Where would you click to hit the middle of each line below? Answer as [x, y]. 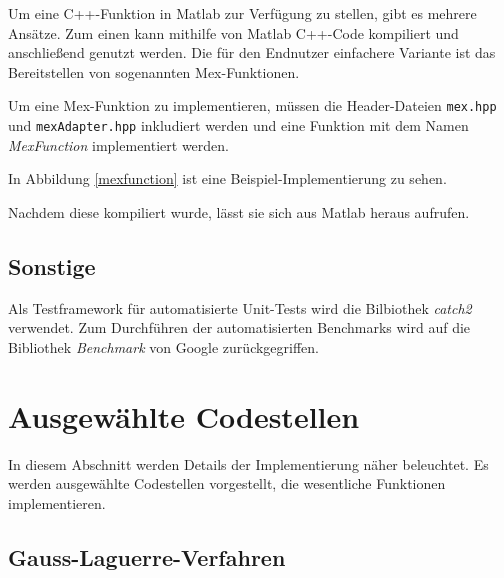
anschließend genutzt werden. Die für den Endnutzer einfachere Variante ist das [252, 52]
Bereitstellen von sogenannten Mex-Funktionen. [154, 71]
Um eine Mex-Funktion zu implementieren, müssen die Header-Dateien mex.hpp [252, 105]
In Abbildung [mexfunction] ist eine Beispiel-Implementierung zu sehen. [227, 178]
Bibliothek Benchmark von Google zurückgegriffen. [163, 346]
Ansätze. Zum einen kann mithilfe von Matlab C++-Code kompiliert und [233, 32]
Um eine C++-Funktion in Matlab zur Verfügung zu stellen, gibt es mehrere [242, 13]
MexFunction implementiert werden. [118, 144]
